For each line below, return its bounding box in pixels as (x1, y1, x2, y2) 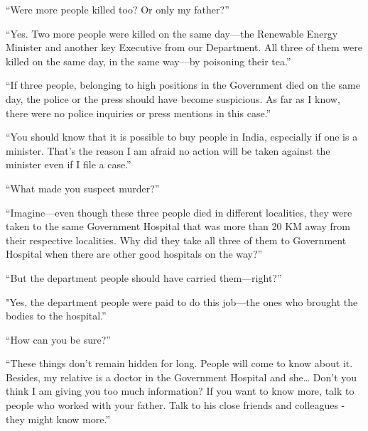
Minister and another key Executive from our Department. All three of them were (6, 40, 363, 55)
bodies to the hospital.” (6, 308, 107, 323)
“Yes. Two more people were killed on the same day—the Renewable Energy (6, 26, 338, 40)
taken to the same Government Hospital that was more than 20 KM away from (6, 219, 350, 234)
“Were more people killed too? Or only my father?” (6, 2, 229, 16)
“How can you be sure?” (6, 332, 111, 347)
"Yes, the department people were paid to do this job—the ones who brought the (6, 294, 358, 309)
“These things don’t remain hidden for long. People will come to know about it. (6, 356, 353, 371)
